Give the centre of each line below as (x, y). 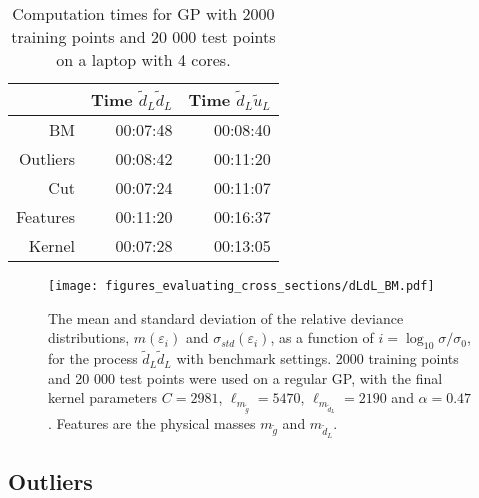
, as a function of (322, 337)
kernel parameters (103, 397)
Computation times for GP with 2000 (143, 13)
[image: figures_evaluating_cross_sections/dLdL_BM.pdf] (241, 286)
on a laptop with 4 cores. (143, 59)
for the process (93, 358)
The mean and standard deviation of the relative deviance (226, 317)
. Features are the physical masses (152, 422)
